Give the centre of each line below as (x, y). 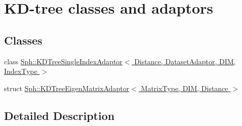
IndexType (21, 71)
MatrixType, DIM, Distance (185, 88)
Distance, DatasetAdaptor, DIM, (185, 61)
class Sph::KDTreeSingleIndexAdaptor (63, 61)
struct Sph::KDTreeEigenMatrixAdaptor (67, 88)
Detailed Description (59, 115)
